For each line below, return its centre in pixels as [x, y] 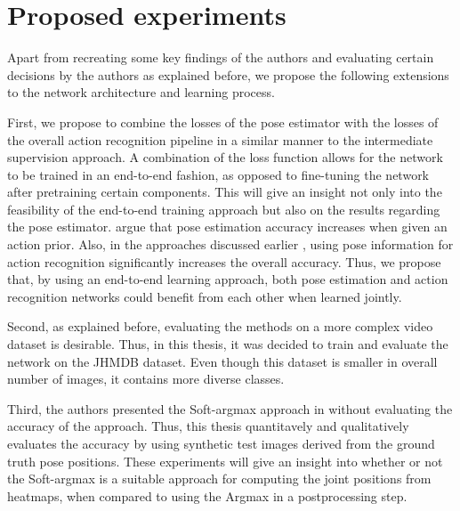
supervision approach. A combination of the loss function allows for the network [225, 157]
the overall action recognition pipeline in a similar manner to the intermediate [220, 139]
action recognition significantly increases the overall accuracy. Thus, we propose [224, 261]
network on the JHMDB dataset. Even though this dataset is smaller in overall [222, 361]
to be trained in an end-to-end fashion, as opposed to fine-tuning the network [218, 174]
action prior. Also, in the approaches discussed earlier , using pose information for [230, 244]
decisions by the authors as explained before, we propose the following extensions [228, 74]
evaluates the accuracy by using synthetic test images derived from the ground [221, 443]
